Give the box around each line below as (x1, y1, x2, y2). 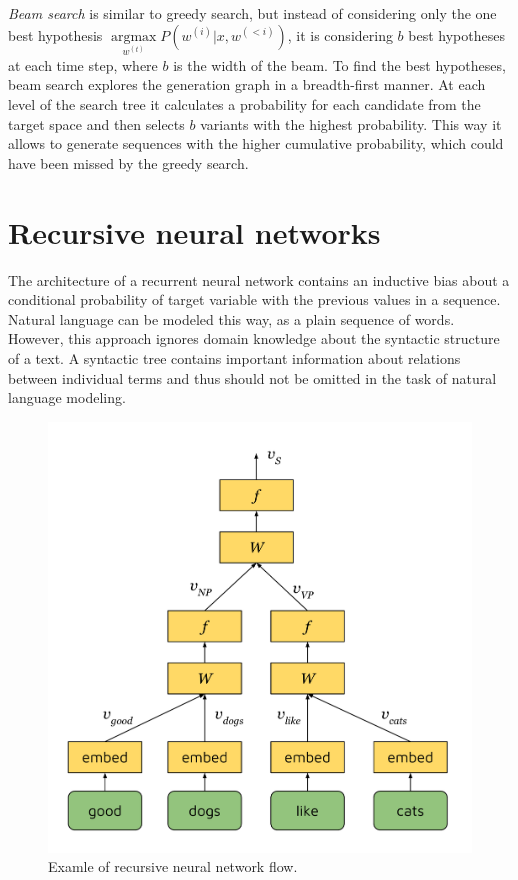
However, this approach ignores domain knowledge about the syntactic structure (8, 328, 500, 349)
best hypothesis (8, 24, 103, 45)
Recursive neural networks (8, 211, 381, 252)
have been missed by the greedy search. (8, 152, 249, 173)
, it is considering (287, 24, 393, 45)
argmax (110, 29, 157, 44)
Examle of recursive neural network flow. (48, 856, 298, 877)
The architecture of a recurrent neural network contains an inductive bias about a (8, 269, 510, 290)
